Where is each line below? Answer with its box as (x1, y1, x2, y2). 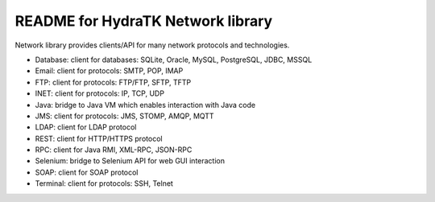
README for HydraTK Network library (14, 12, 273, 30)
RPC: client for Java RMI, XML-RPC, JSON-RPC (35, 145, 193, 155)
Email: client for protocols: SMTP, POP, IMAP (35, 66, 184, 76)
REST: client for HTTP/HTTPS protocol (35, 134, 163, 143)
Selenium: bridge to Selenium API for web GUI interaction (35, 156, 226, 166)
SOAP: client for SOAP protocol (35, 167, 139, 177)
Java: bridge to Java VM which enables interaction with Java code (35, 100, 256, 109)
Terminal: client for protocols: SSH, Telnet (35, 179, 173, 188)
